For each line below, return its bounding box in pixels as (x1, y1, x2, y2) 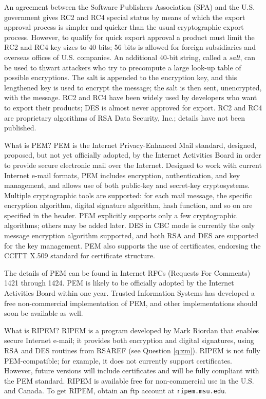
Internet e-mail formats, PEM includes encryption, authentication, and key (4, 169, 240, 180)
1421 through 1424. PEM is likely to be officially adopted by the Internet (4, 277, 234, 288)
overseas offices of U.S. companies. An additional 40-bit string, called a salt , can (4, 51, 256, 62)
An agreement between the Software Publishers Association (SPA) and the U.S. (4, 2, 255, 12)
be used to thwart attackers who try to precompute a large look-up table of (4, 62, 241, 72)
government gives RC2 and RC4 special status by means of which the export (4, 11, 245, 22)
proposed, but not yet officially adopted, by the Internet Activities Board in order (4, 149, 261, 160)
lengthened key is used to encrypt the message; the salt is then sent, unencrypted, (4, 82, 262, 92)
